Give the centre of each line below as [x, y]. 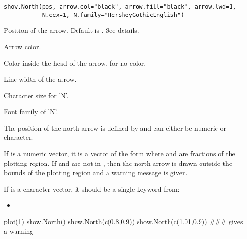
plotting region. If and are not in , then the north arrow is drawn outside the [118, 163]
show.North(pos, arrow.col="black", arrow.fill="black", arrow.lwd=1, [120, 7]
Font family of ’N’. [31, 112]
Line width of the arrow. [40, 79]
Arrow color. [23, 46]
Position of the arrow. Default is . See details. [71, 30]
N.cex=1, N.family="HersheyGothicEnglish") [113, 15]
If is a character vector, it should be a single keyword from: [92, 188]
